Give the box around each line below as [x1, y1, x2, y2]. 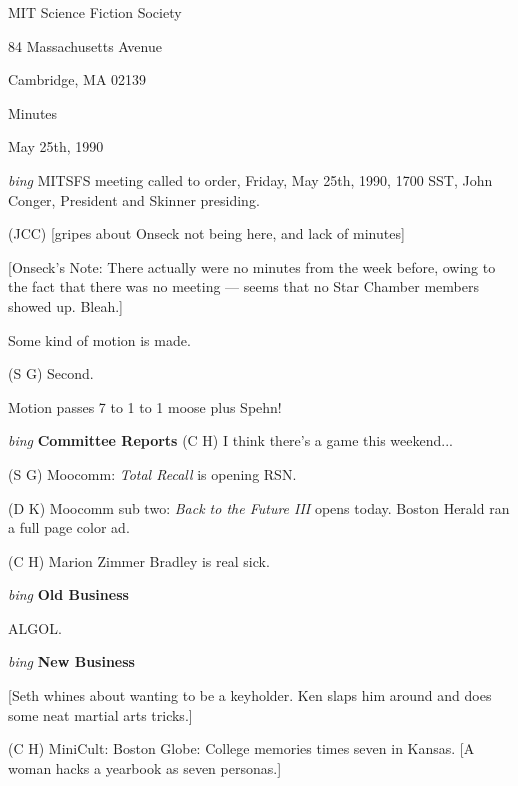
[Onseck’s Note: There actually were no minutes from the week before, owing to [8, 256, 496, 277]
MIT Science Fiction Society [8, 2, 182, 22]
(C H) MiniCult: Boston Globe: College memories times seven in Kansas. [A [8, 738, 475, 759]
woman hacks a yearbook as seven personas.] [8, 757, 282, 778]
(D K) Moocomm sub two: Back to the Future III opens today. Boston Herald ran [8, 497, 510, 518]
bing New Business [8, 651, 135, 672]
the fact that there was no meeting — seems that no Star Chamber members [8, 276, 479, 297]
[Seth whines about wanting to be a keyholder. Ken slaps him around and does [8, 685, 492, 706]
